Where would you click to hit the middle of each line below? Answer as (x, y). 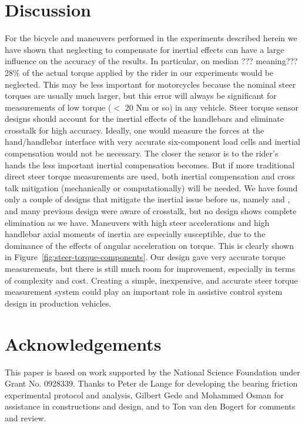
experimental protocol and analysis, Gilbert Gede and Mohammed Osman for (145, 395)
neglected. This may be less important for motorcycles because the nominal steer (150, 84)
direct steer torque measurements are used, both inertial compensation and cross (150, 176)
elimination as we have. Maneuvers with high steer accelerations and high (137, 222)
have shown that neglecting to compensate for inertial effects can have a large (145, 49)
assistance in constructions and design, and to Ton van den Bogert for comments (150, 406)
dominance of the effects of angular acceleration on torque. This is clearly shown (149, 245)
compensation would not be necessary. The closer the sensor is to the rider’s (142, 153)
